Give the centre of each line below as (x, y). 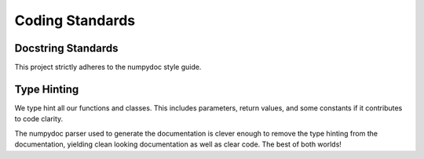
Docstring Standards (66, 48)
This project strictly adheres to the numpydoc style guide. (108, 67)
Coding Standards (75, 20)
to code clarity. (39, 119)
